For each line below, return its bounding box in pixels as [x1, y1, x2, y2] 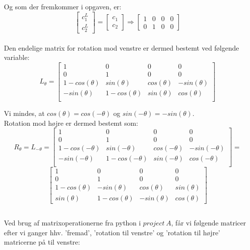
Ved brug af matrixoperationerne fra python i [4, 217, 141, 227]
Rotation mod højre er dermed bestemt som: [4, 117, 139, 128]
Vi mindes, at [4, 108, 45, 118]
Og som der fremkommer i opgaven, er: [4, 1, 121, 11]
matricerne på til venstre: [4, 237, 80, 247]
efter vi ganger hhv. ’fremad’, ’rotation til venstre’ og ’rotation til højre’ [4, 227, 221, 237]
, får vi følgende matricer [171, 217, 246, 227]
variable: [4, 52, 29, 62]
